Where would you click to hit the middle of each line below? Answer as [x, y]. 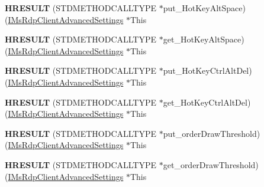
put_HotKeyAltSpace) [204, 8]
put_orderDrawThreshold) [212, 133]
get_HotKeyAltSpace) [204, 39]
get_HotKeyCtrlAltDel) [207, 102]
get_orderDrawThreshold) [211, 164]
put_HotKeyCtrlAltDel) [207, 70]
